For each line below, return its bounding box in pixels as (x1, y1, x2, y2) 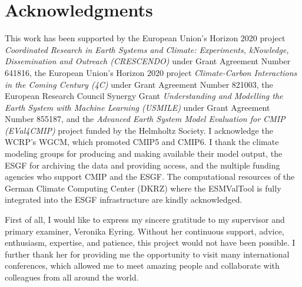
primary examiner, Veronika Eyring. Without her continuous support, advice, (5, 225, 284, 237)
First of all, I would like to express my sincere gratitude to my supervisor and (5, 213, 285, 226)
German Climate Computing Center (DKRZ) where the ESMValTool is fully (5, 182, 281, 194)
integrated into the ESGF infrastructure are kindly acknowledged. (5, 193, 243, 206)
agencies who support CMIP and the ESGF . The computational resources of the (5, 170, 295, 183)
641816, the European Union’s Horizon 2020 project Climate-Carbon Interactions (5, 66, 297, 78)
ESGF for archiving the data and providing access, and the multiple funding (5, 159, 280, 171)
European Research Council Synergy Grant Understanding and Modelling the (5, 90, 283, 102)
